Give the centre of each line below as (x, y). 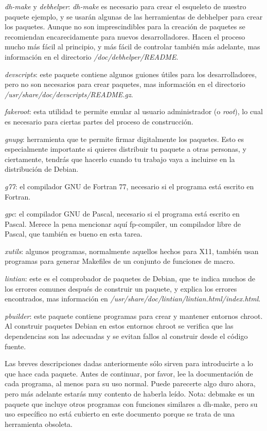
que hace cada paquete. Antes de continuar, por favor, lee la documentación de (129, 373)
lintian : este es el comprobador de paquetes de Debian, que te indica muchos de (130, 279)
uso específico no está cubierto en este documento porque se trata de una (120, 414)
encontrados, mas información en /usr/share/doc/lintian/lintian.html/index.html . (133, 299)
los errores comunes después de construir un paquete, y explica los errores (121, 288)
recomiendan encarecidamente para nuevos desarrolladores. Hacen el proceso (125, 36)
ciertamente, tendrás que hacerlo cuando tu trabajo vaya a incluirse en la (120, 159)
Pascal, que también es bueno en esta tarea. (74, 234)
